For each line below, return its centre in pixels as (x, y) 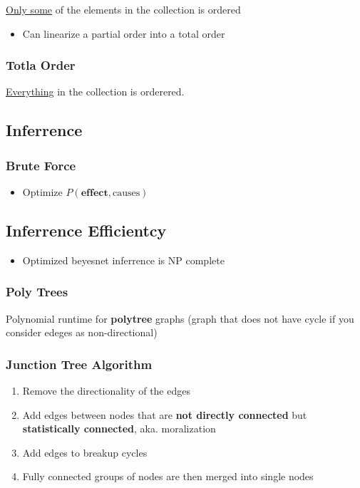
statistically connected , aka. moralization (119, 429)
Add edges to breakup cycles (85, 452)
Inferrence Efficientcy (86, 230)
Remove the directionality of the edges (106, 391)
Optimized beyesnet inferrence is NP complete (123, 260)
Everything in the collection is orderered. (95, 92)
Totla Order (41, 65)
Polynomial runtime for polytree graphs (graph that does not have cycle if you (180, 318)
